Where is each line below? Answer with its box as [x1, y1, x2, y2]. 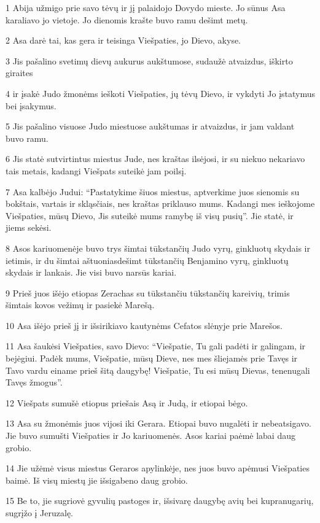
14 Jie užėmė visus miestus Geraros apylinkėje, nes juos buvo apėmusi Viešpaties [6, 462, 310, 475]
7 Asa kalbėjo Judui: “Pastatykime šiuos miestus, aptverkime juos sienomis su [6, 185, 300, 198]
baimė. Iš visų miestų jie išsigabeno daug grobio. [6, 473, 188, 486]
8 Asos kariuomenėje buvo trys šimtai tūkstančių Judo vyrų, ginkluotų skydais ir [6, 241, 310, 254]
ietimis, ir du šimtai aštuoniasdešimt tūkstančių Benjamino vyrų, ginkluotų [6, 254, 289, 266]
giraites [6, 66, 33, 79]
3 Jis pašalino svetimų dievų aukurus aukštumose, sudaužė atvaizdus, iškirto [6, 54, 293, 67]
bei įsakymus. [6, 99, 57, 112]
